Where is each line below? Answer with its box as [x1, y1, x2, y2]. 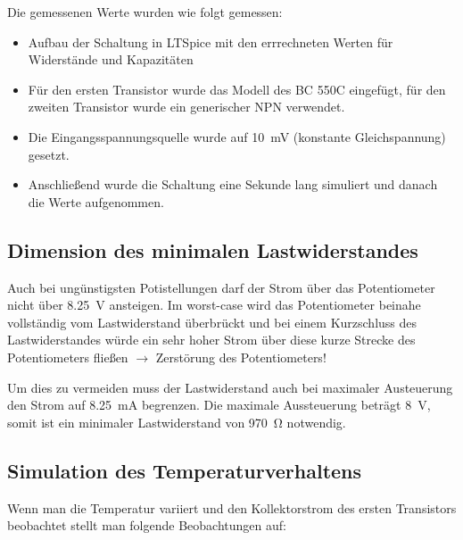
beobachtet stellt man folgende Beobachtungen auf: [7, 516, 286, 535]
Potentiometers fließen [7, 347, 128, 366]
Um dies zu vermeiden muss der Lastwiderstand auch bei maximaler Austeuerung [7, 378, 453, 396]
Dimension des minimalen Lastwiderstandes [7, 236, 418, 263]
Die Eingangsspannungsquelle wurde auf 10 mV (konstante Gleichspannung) [28, 127, 446, 145]
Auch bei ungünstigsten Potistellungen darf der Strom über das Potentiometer [7, 278, 435, 296]
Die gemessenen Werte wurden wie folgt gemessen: [7, 3, 283, 21]
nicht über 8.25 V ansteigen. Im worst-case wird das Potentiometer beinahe [7, 295, 421, 314]
